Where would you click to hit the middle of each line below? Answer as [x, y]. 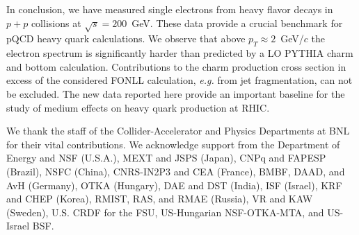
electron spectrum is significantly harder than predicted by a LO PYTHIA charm [180, 53]
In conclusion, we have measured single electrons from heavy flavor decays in [170, 9]
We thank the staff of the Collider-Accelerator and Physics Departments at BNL [178, 131]
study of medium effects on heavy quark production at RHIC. [138, 107]
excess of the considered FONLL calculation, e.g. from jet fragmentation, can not [179, 80]
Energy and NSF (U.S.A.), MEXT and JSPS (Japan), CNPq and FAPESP [166, 158]
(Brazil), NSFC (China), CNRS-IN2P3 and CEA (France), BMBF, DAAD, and [176, 171]
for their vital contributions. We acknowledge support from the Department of [173, 144]
